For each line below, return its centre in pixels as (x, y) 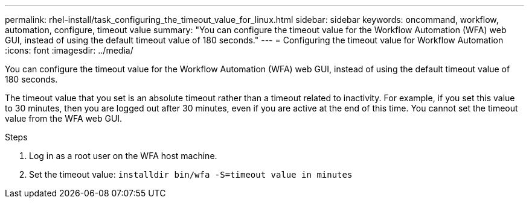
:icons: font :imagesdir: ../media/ (69, 50)
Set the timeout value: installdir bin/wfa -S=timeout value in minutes (191, 174)
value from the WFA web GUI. (64, 118)
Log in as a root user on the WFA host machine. (123, 156)
